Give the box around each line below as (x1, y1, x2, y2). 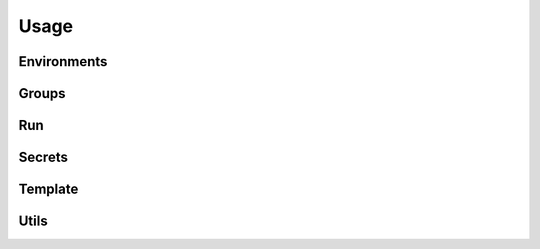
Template (18, 181, 79, 198)
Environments (18, 53, 108, 70)
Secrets (18, 149, 69, 166)
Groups (18, 85, 66, 102)
